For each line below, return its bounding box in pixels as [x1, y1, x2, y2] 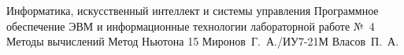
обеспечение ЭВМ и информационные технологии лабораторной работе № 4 [6, 17, 375, 34]
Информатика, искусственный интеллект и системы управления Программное [6, 2, 379, 18]
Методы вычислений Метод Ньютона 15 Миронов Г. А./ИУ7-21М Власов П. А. [6, 33, 399, 49]
